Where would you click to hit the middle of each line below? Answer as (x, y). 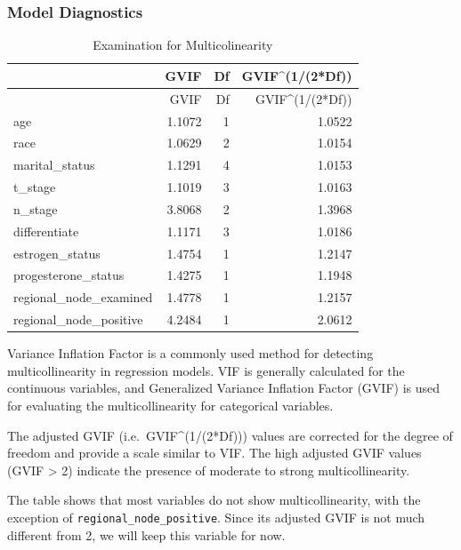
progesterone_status (69, 275)
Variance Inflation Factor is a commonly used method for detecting (190, 353)
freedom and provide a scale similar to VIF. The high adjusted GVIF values (214, 453)
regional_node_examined (83, 297)
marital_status (54, 165)
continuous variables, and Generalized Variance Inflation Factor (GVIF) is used (224, 388)
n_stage (36, 208)
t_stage (35, 187)
